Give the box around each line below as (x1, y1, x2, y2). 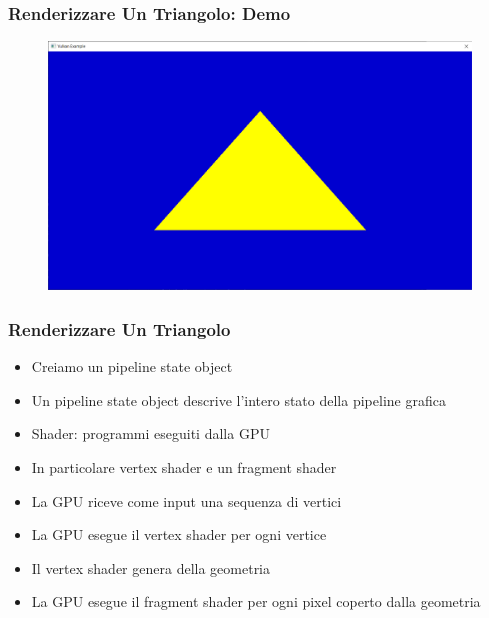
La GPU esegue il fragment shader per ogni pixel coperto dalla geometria (31, 591, 481, 612)
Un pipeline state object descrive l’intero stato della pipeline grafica (31, 389, 446, 410)
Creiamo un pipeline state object (31, 356, 233, 377)
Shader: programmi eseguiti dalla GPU (31, 423, 270, 444)
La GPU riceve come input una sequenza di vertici (31, 490, 342, 511)
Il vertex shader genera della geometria (31, 557, 271, 578)
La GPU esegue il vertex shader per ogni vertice (31, 524, 327, 545)
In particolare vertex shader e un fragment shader (31, 456, 337, 477)
